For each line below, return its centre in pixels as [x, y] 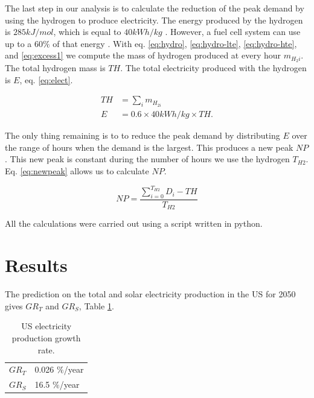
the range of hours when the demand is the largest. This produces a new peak [149, 147]
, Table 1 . [96, 305]
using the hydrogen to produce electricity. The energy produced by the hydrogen [154, 20]
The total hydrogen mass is [55, 68]
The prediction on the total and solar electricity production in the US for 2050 [150, 294]
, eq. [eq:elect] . [46, 79]
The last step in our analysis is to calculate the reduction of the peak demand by [155, 8]
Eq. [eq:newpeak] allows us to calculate [77, 171]
